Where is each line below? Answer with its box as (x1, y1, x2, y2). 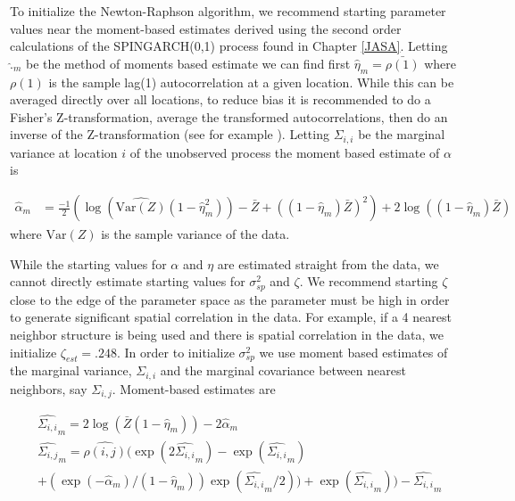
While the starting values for (10, 254, 167, 273)
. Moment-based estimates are (112, 379, 276, 398)
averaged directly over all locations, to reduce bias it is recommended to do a (10, 90, 431, 109)
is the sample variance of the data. (101, 225, 290, 243)
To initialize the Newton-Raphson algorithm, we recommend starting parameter (10, 2, 446, 20)
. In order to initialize (117, 342, 235, 361)
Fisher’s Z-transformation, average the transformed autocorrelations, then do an (10, 107, 448, 126)
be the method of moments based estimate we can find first (25, 53, 351, 72)
